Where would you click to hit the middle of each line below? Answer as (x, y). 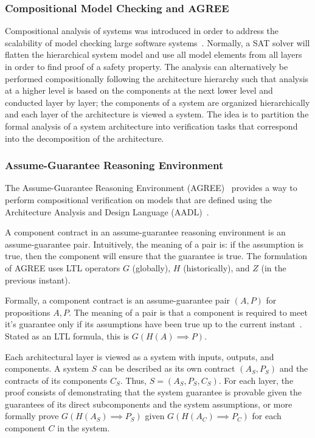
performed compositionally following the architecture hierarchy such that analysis (157, 78)
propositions (28, 312)
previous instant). (38, 280)
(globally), (151, 267)
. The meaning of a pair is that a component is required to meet (188, 312)
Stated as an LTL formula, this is (67, 335)
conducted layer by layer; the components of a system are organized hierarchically (157, 102)
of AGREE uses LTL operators (63, 267)
